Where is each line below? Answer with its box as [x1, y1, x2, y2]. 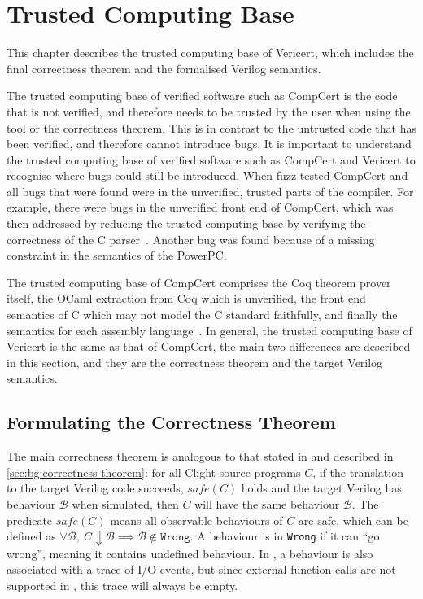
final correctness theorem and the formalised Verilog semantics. [7, 59, 321, 77]
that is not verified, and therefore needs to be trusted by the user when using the [7, 103, 411, 120]
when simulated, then [72, 495, 179, 512]
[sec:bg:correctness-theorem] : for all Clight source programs [7, 463, 301, 480]
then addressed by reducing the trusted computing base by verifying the [7, 215, 366, 232]
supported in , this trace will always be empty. [7, 576, 238, 593]
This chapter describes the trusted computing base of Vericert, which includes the [7, 44, 414, 61]
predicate [7, 511, 53, 528]
